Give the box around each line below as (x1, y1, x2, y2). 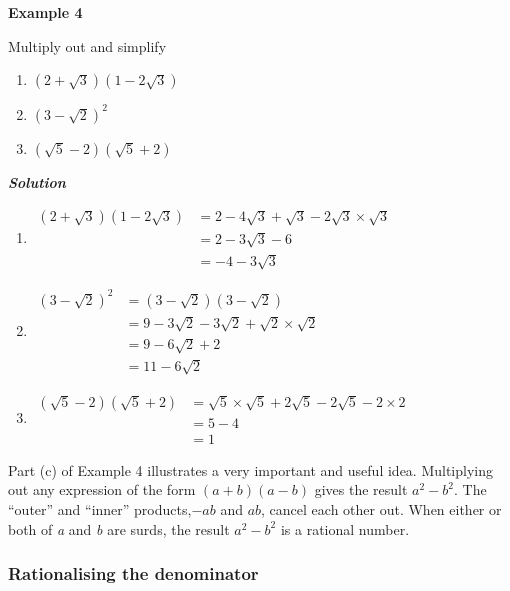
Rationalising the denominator (8, 561, 259, 586)
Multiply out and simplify (8, 35, 167, 56)
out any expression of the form (8, 479, 196, 500)
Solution (8, 171, 66, 192)
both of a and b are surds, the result (8, 518, 230, 539)
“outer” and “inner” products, (8, 499, 192, 520)
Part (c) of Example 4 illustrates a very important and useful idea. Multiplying (8, 459, 494, 480)
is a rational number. (280, 518, 410, 539)
